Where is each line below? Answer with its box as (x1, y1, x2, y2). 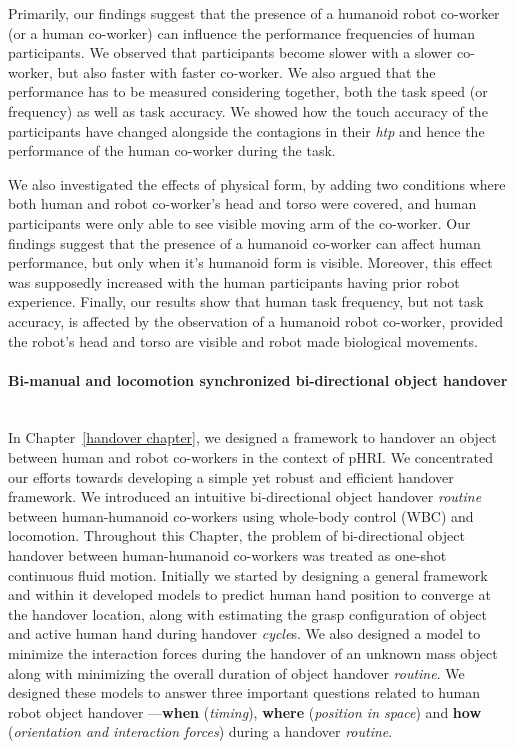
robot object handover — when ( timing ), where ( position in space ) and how (8, 701, 482, 722)
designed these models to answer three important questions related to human (8, 682, 480, 703)
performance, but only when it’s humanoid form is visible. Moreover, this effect (8, 252, 493, 273)
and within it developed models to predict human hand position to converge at (8, 584, 491, 605)
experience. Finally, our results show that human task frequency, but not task (8, 291, 484, 312)
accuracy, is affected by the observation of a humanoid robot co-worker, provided (8, 310, 504, 331)
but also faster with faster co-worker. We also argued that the (57, 61, 436, 82)
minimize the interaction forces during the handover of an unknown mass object (8, 643, 498, 664)
